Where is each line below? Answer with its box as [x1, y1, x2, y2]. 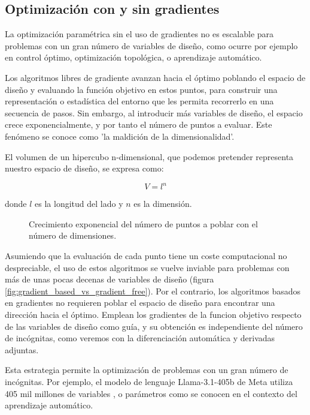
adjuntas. [5, 343, 39, 356]
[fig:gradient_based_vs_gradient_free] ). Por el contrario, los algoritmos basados [5, 284, 301, 297]
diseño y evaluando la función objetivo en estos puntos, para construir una [5, 83, 278, 95]
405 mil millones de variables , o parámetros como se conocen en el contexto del [5, 387, 297, 399]
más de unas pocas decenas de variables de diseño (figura [5, 273, 214, 285]
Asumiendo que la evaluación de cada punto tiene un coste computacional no [5, 249, 287, 262]
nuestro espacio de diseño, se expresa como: [5, 162, 164, 175]
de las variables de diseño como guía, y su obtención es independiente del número [5, 320, 303, 332]
